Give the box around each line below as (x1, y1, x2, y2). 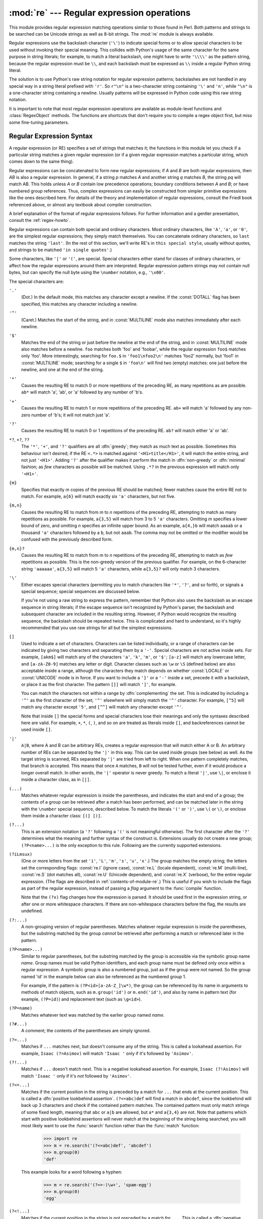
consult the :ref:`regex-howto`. (9, 217, 71, 223)
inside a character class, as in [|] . (21, 777, 91, 783)
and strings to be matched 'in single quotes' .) (9, 247, 112, 253)
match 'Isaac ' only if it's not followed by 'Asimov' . (21, 1073, 131, 1079)
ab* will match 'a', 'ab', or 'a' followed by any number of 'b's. (21, 389, 144, 395)
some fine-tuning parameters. (9, 119, 69, 125)
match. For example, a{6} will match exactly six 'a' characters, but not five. (21, 493, 176, 499)
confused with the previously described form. (21, 536, 113, 542)
